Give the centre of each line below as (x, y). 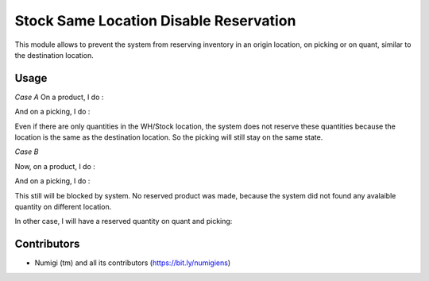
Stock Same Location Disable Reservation (155, 21)
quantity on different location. (63, 206)
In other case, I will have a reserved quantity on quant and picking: (124, 221)
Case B (27, 152)
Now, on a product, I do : (55, 166)
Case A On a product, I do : (59, 97)
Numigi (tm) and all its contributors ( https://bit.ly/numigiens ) (133, 263)
